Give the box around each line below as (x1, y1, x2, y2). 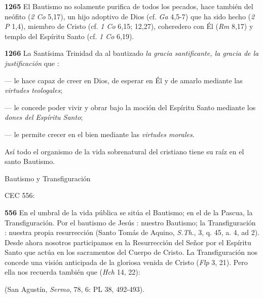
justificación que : (5, 57, 59, 68)
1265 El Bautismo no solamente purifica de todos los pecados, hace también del (5, 1, 253, 11)
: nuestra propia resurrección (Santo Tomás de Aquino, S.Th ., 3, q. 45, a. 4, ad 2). (5, 227, 260, 238)
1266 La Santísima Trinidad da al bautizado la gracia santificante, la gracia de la (5, 48, 259, 58)
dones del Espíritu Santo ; (5, 112, 83, 122)
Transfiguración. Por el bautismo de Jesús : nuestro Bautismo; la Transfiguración (5, 217, 256, 227)
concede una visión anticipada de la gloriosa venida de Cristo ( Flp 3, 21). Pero (5, 256, 248, 267)
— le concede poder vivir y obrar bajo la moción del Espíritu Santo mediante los (5, 102, 256, 112)
